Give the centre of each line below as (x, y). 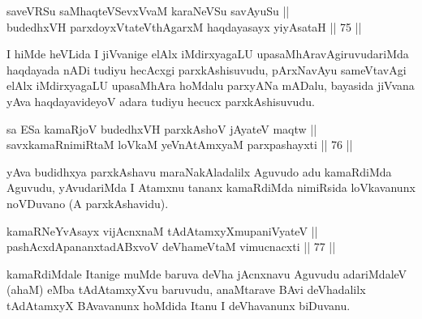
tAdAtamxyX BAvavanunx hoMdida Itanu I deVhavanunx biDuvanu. (179, 305)
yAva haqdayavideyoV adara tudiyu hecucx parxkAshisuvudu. (161, 101)
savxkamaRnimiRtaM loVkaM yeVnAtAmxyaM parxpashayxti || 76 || (180, 145)
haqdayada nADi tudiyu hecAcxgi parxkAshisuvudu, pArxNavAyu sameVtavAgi (207, 69)
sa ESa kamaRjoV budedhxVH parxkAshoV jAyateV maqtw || (162, 128)
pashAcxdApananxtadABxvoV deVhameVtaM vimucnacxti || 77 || (171, 247)
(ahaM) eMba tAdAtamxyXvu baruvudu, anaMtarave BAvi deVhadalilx (186, 289)
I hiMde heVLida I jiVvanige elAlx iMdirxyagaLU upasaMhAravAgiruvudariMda (208, 54)
